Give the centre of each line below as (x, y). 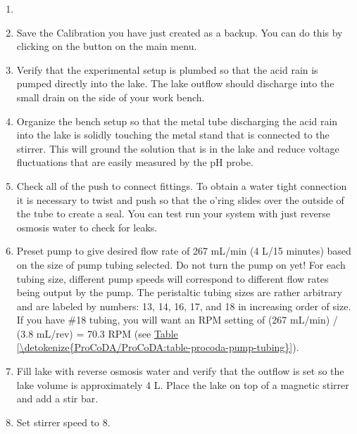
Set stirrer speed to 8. (63, 422)
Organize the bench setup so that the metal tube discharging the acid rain (177, 121)
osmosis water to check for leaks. (87, 227)
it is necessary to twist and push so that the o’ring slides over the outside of (180, 199)
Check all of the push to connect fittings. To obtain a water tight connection (182, 185)
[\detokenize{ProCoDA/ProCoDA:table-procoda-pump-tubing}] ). (158, 347)
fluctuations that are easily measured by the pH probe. (135, 162)
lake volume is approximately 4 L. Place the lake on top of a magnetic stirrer (183, 384)
